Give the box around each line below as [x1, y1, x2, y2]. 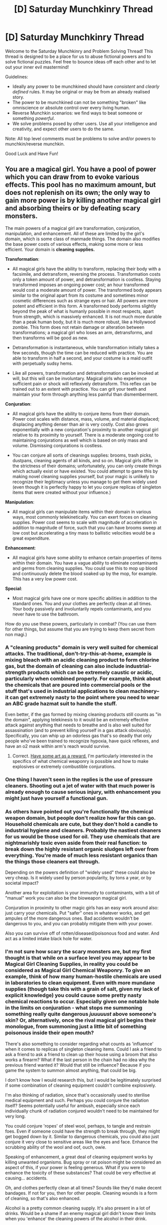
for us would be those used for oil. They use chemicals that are [5, 833, 160, 840]
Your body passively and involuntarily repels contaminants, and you [12, 606, 151, 612]
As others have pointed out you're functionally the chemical [5, 808, 153, 815]
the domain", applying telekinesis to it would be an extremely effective [5, 717, 149, 723]
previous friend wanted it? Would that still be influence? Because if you [5, 1062, 151, 1068]
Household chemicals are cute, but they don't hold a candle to [5, 820, 158, 827]
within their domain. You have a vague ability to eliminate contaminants [12, 560, 158, 566]
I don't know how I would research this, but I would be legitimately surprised [5, 1077, 162, 1083]
